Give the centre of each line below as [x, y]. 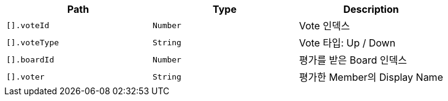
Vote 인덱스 [324, 26]
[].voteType [33, 42]
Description [371, 9]
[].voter [25, 77]
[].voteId [28, 25]
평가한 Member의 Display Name [371, 77]
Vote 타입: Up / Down [347, 43]
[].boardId [30, 59]
